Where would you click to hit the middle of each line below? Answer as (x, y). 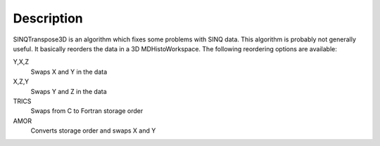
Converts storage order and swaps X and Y (93, 131)
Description (48, 18)
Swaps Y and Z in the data (69, 91)
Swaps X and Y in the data (69, 72)
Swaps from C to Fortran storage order (87, 111)
